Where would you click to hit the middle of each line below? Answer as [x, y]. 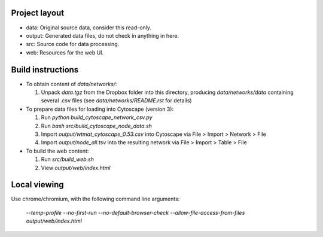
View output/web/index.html [76, 168]
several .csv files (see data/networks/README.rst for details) [116, 101]
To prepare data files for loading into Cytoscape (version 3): [100, 109]
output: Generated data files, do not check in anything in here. [103, 35]
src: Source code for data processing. [73, 44]
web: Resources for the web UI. [65, 52]
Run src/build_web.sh [68, 159]
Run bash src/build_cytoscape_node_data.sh [97, 126]
